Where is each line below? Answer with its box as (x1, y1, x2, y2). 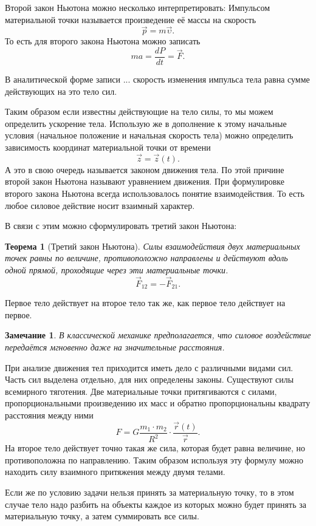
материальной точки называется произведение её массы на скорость (5, 13, 256, 26)
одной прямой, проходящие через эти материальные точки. (5, 264, 228, 276)
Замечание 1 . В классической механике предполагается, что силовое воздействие (5, 329, 311, 341)
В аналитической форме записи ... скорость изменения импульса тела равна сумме (5, 73, 310, 86)
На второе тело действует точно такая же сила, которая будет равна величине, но (5, 442, 305, 454)
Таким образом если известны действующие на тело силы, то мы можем (5, 105, 273, 118)
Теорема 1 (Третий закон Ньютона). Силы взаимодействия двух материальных (5, 239, 300, 252)
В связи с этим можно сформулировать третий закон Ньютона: (5, 219, 237, 232)
